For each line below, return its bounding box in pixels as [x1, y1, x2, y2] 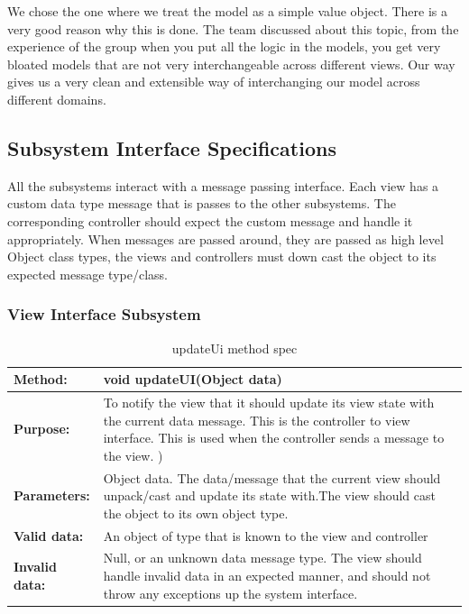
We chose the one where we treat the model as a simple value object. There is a [7, 2, 447, 20]
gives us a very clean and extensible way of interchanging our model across [7, 72, 420, 91]
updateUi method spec [171, 338, 298, 357]
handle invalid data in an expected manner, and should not [103, 566, 431, 585]
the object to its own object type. [103, 503, 289, 522]
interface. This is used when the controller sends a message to [103, 428, 445, 447]
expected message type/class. [7, 264, 168, 283]
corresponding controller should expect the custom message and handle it [7, 211, 413, 230]
